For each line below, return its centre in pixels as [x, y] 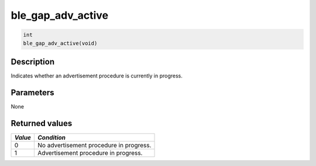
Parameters [32, 92]
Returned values [42, 123]
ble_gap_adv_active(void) [60, 43]
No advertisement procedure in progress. [95, 145]
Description [33, 62]
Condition [52, 137]
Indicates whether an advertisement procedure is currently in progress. [97, 76]
